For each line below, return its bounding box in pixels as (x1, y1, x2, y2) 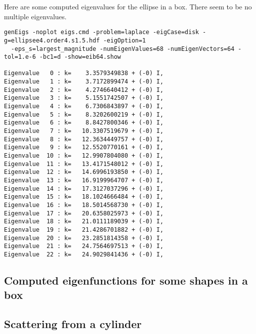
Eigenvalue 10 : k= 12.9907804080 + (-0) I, (4, 152, 164, 160)
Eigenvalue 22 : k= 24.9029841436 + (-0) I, (4, 250, 164, 258)
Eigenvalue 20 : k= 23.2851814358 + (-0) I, (4, 234, 164, 242)
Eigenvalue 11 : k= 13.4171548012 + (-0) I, (4, 160, 164, 167)
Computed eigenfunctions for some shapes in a (4, 272, 248, 288)
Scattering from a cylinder (4, 316, 142, 332)
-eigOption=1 (103, 37, 146, 44)
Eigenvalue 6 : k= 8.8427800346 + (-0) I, (4, 119, 164, 126)
